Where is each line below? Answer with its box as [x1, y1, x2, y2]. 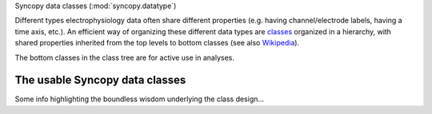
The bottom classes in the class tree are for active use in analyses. [14, 53, 235, 62]
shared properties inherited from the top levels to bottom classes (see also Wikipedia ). [14, 38, 300, 48]
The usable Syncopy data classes [14, 73, 186, 87]
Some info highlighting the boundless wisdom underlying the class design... [14, 94, 264, 104]
